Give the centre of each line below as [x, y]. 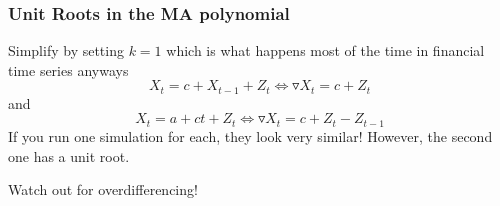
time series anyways [68, 69]
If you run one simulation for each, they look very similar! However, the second [250, 135]
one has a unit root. [69, 155]
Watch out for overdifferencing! [103, 189]
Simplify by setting [66, 50]
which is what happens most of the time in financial [325, 50]
